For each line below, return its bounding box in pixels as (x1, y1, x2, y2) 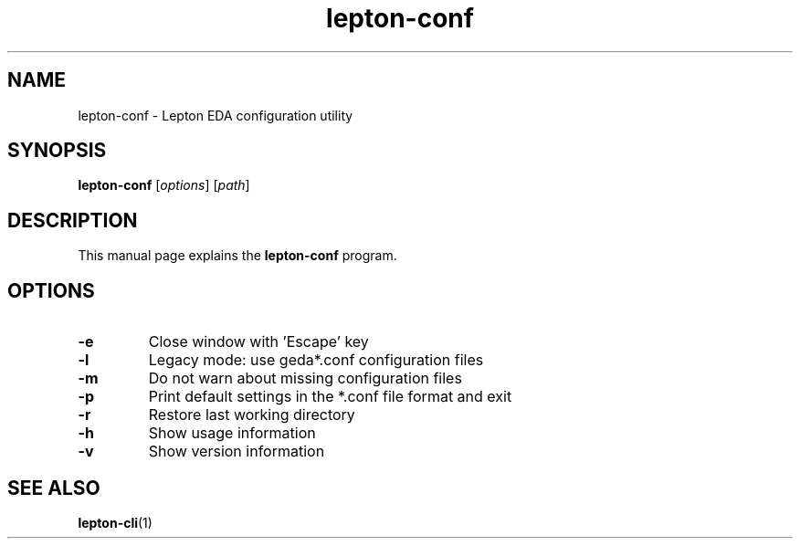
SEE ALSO (7, 476, 100, 499)
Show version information (148, 442, 325, 461)
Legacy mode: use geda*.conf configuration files (148, 351, 484, 370)
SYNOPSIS (7, 139, 107, 163)
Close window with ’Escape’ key (148, 332, 369, 352)
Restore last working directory (148, 405, 355, 425)
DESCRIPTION (7, 208, 138, 232)
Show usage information (148, 424, 316, 443)
